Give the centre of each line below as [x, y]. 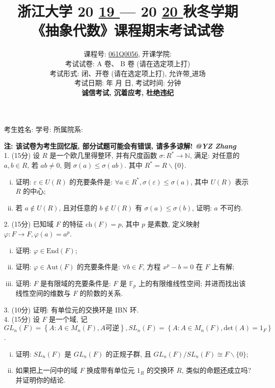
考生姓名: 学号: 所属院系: [44, 129]
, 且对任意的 [78, 207]
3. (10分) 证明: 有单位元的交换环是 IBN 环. [71, 309]
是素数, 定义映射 [174, 224]
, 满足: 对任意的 [215, 155]
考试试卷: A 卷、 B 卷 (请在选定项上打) [128, 63]
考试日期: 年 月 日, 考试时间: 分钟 [128, 83]
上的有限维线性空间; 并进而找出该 [192, 283]
